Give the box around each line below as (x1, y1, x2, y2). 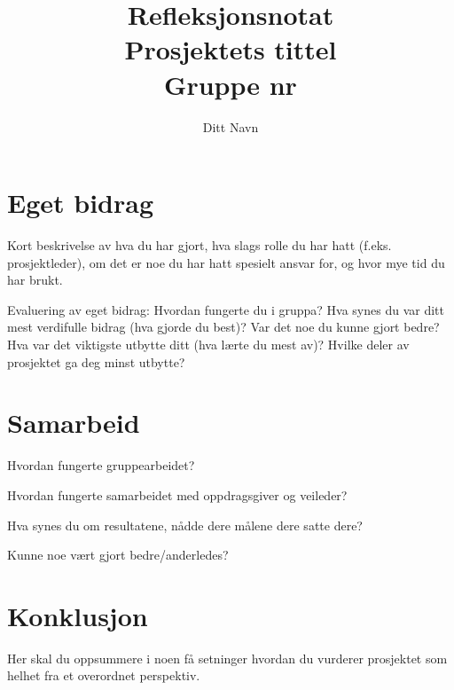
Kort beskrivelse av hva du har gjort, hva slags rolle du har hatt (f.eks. (7, 236, 392, 255)
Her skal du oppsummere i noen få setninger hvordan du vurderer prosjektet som (7, 648, 448, 667)
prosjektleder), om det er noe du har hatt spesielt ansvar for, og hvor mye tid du (7, 253, 445, 271)
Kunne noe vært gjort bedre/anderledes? (7, 545, 229, 564)
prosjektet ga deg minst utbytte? (7, 352, 185, 371)
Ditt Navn (202, 117, 259, 136)
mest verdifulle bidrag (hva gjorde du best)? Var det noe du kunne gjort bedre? (7, 318, 440, 336)
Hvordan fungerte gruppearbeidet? (7, 456, 195, 474)
